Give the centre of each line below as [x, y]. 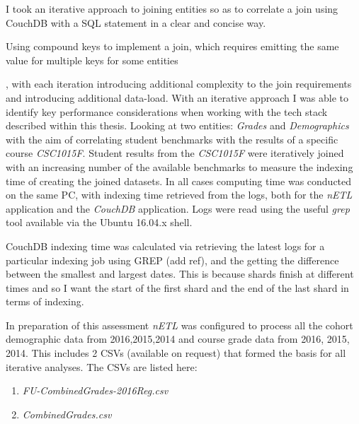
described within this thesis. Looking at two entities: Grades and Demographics [177, 125]
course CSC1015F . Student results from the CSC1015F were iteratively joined [175, 153]
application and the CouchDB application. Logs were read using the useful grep [178, 208]
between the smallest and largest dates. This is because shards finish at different [180, 274]
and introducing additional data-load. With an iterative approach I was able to [177, 97]
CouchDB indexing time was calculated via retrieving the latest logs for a [165, 246]
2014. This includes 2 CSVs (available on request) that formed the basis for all [176, 353]
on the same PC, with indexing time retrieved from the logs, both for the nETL [179, 195]
